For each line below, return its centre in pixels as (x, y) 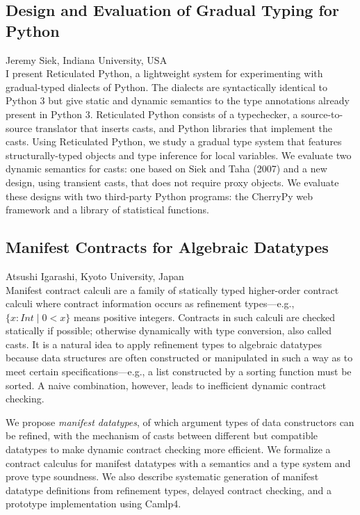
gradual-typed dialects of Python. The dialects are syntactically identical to (166, 87)
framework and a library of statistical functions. (107, 210)
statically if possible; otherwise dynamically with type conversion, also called (169, 330)
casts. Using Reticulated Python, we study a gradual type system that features (174, 141)
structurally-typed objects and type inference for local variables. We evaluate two (179, 155)
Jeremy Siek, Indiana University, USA (87, 59)
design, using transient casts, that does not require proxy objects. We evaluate (172, 182)
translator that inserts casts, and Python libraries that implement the (183, 128)
